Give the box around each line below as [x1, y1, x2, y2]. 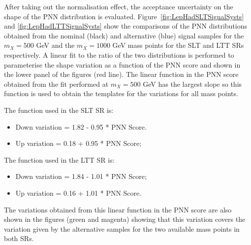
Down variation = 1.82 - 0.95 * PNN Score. [15, 121, 147, 132]
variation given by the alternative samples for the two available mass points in [4, 223, 240, 234]
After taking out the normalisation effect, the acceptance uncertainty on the [4, 1, 233, 11]
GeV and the [36, 40, 75, 50]
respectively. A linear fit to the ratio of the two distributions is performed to [4, 49, 234, 60]
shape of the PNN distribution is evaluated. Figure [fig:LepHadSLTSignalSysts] [4, 11, 244, 21]
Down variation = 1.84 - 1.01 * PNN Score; [15, 171, 147, 181]
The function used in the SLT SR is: [4, 105, 114, 115]
